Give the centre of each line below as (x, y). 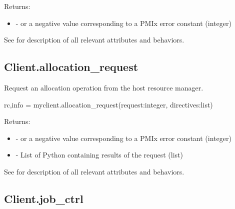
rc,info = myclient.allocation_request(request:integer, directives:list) (108, 104)
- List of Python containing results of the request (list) (99, 155)
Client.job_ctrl (44, 198)
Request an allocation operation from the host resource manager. (104, 87)
